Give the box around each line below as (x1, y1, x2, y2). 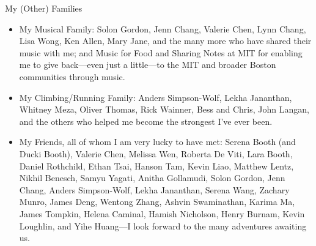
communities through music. (19, 70, 125, 83)
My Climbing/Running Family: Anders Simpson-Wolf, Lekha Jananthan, (19, 91, 292, 103)
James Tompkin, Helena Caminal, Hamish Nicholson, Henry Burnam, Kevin (19, 207, 305, 220)
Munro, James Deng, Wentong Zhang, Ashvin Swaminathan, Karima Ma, (19, 195, 295, 208)
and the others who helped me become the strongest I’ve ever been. (19, 114, 273, 127)
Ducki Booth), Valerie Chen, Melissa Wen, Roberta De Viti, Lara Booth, (19, 147, 293, 160)
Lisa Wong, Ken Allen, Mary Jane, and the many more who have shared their (19, 34, 312, 47)
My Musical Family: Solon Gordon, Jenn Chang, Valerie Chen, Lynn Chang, (19, 22, 306, 35)
